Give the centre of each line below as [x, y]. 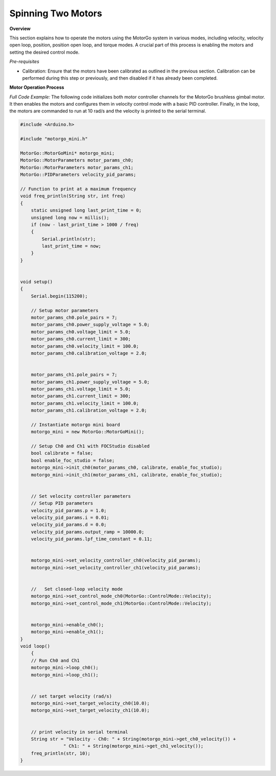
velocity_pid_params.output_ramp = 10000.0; [88, 532]
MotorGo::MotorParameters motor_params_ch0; [77, 160]
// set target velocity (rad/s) [72, 696]
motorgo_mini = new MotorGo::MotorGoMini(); [88, 432]
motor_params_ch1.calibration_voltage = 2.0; [89, 410]
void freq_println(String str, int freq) [73, 196]
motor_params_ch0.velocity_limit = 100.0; [85, 346]
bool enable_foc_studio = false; [73, 460]
